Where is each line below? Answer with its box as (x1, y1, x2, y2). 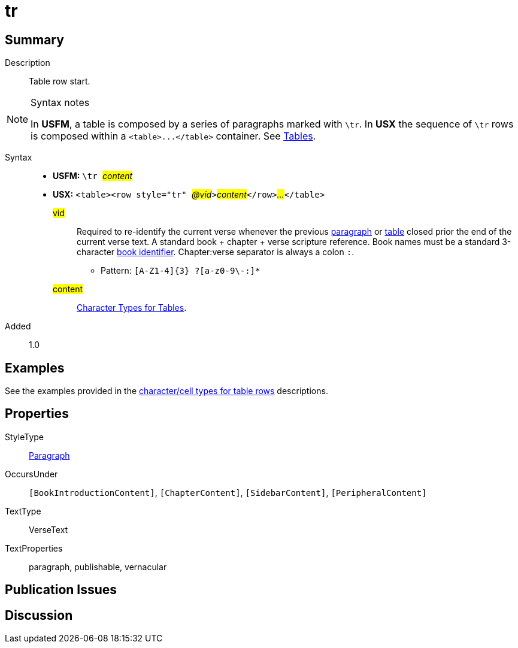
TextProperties (5, 543, 63, 553)
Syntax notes (31, 96, 90, 109)
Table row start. (29, 76, 90, 87)
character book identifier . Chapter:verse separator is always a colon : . (77, 247, 355, 258)
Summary (5, 32, 64, 47)
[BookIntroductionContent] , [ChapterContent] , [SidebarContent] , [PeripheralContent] (29, 487, 427, 498)
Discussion (5, 607, 73, 623)
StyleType (5, 431, 44, 442)
